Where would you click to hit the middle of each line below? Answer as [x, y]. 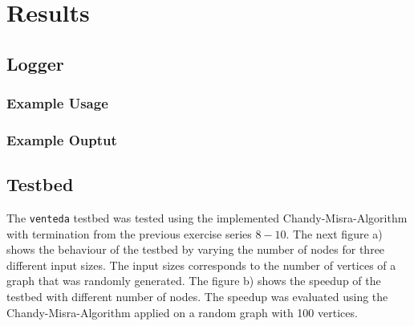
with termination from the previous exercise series [129, 233]
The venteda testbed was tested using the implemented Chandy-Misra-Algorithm [207, 218]
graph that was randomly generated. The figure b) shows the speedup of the [194, 281]
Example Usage [57, 103]
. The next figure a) [334, 233]
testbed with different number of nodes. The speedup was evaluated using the [197, 297]
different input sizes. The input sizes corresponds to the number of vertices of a [201, 265]
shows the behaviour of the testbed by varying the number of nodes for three [196, 249]
